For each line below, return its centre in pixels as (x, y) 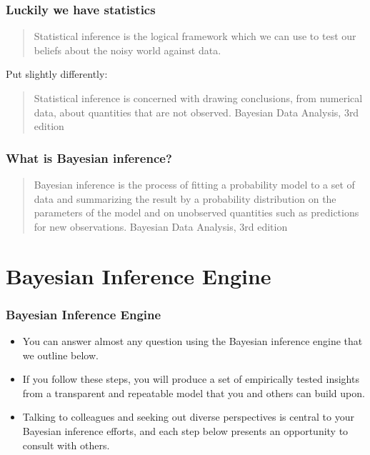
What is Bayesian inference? (89, 157)
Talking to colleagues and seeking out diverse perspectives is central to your (188, 417)
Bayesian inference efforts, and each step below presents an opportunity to (185, 430)
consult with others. (66, 445)
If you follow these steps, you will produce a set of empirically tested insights (191, 379)
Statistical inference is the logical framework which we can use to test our (195, 36)
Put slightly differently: (57, 74)
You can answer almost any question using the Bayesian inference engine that (192, 340)
